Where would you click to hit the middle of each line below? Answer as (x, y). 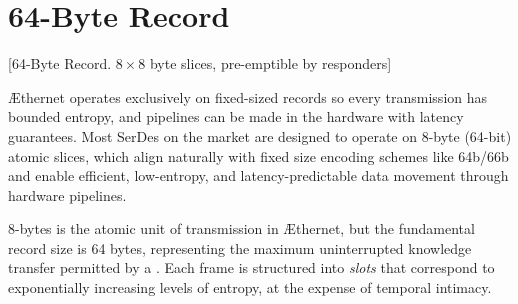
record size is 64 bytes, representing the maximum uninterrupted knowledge (240, 247)
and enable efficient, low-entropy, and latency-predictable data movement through (258, 175)
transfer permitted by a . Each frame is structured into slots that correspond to (251, 267)
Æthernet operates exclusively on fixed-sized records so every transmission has (248, 96)
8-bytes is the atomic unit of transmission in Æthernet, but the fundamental (241, 228)
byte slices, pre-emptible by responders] (270, 63)
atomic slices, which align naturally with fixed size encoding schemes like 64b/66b (258, 155)
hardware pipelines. (67, 194)
